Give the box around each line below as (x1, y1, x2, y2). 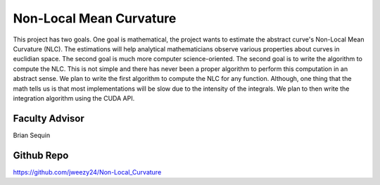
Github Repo (13, 149, 69, 161)
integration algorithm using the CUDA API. (13, 94, 135, 102)
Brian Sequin (13, 131, 51, 139)
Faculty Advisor (13, 113, 84, 125)
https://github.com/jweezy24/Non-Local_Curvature (13, 167, 162, 176)
